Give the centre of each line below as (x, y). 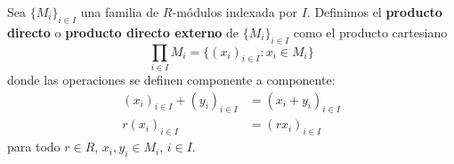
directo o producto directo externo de (123, 32)
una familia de (120, 12)
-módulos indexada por (235, 12)
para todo (34, 147)
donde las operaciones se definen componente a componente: (171, 79)
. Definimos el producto (374, 12)
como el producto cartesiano (370, 32)
